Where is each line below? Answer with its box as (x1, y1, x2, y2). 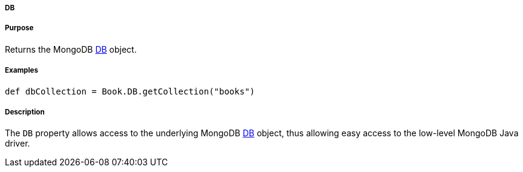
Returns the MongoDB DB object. (5, 44, 137, 55)
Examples (5, 66, 38, 75)
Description (5, 107, 45, 116)
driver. (5, 138, 30, 149)
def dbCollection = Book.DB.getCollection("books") (5, 86, 255, 96)
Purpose (5, 24, 34, 33)
